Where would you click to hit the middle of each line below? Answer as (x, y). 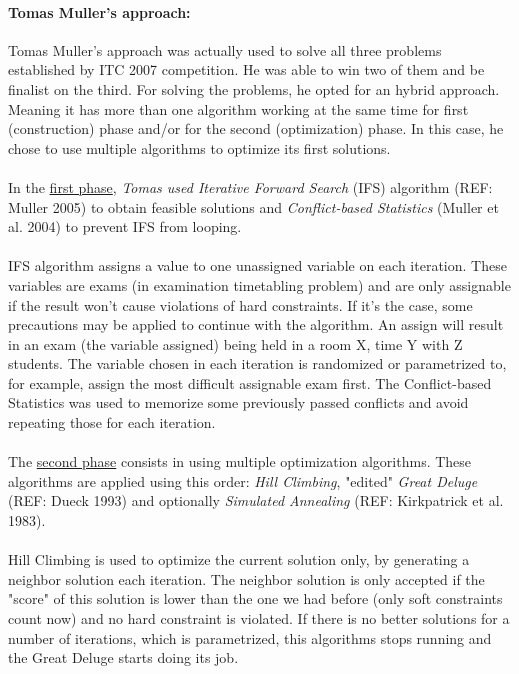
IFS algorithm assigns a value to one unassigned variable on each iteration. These (257, 265)
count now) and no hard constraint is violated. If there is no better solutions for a (259, 618)
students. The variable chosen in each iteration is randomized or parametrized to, (257, 363)
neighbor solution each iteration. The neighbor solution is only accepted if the (246, 578)
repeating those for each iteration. (112, 422)
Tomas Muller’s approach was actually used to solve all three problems (225, 49)
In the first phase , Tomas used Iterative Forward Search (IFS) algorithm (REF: (250, 186)
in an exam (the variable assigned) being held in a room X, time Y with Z (235, 343)
